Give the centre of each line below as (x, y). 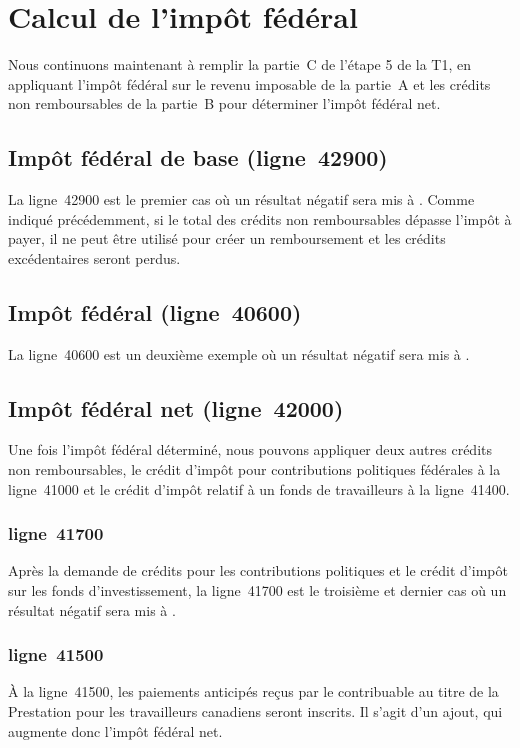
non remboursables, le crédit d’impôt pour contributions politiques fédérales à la (254, 469)
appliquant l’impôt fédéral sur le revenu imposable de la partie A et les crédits (249, 83)
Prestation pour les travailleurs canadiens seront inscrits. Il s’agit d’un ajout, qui (255, 711)
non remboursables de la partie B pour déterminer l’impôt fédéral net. (224, 103)
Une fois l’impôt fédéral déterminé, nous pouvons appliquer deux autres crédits (250, 449)
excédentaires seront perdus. (94, 257)
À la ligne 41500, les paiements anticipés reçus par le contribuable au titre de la (253, 691)
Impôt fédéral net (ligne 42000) (176, 407)
